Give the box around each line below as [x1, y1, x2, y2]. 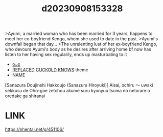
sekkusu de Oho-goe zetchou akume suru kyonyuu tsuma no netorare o [5, 88, 150, 94]
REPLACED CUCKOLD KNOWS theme [12, 67, 89, 73]
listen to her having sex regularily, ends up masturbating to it [5, 52, 127, 57]
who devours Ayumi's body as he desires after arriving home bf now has [5, 46, 152, 52]
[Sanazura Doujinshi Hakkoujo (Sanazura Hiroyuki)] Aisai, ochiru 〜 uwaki [5, 82, 153, 88]
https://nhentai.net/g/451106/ [5, 126, 64, 133]
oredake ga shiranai [5, 93, 45, 99]
